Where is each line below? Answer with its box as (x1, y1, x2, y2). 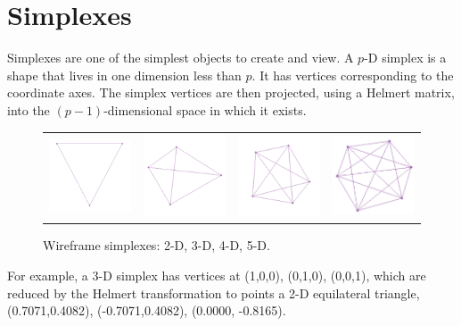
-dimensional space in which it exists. (103, 100, 307, 119)
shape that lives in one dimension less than (7, 65, 242, 84)
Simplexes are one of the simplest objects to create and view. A (7, 48, 354, 67)
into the (7, 100, 50, 119)
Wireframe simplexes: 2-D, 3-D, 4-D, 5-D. (43, 236, 270, 255)
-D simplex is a (364, 48, 447, 67)
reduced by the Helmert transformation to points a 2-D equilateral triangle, (7, 283, 420, 302)
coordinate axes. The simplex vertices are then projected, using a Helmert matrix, (7, 83, 455, 102)
